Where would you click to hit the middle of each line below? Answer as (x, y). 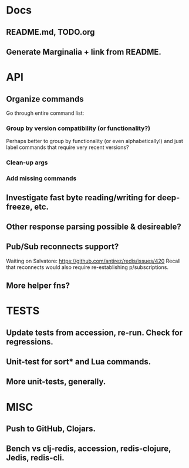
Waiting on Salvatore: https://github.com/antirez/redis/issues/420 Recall (93, 261)
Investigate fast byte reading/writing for (81, 198)
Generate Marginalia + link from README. (84, 52)
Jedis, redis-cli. (35, 458)
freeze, (19, 207)
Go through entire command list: (45, 113)
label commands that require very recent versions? (67, 147)
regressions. (30, 342)
